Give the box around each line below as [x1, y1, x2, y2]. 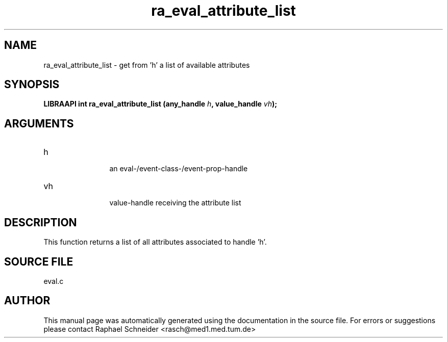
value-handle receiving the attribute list [109, 198, 241, 207]
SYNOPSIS [4, 78, 60, 91]
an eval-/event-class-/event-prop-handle [109, 164, 248, 173]
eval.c [43, 276, 64, 285]
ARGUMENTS [4, 117, 74, 130]
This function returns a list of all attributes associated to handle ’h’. [43, 238, 267, 247]
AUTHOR [4, 294, 51, 307]
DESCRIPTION [4, 216, 77, 229]
